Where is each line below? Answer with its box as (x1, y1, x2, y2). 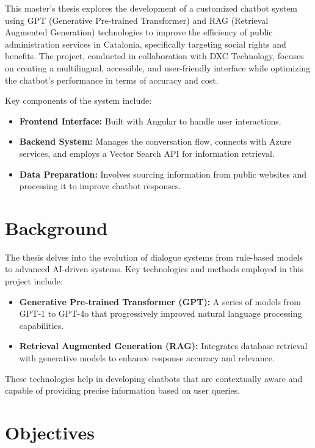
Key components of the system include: (5, 94, 152, 107)
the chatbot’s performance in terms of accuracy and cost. (5, 73, 219, 86)
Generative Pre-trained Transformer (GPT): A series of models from (19, 295, 302, 308)
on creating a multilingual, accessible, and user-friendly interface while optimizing (5, 61, 311, 74)
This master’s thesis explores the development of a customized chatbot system (5, 2, 298, 14)
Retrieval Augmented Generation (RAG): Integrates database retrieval (19, 339, 308, 352)
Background (5, 215, 108, 240)
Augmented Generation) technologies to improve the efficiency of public (5, 26, 273, 38)
